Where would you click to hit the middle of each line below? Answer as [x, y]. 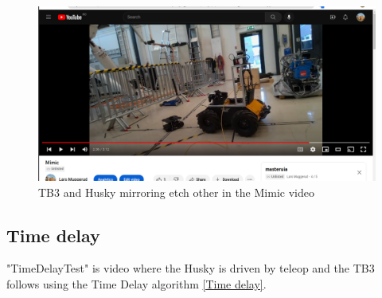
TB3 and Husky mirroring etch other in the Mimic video [176, 192]
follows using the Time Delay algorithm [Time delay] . [136, 284]
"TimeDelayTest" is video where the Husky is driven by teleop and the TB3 [191, 268]
